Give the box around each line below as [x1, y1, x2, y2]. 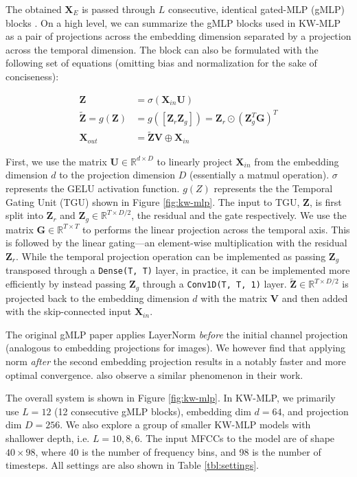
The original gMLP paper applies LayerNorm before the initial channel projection [5, 327, 348, 341]
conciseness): [5, 69, 59, 83]
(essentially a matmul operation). [189, 167, 330, 182]
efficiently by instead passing [5, 277, 126, 291]
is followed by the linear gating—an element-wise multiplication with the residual [5, 235, 347, 250]
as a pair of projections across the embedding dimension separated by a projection [5, 29, 352, 43]
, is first [309, 194, 342, 209]
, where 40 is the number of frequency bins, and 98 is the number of [35, 444, 321, 458]
